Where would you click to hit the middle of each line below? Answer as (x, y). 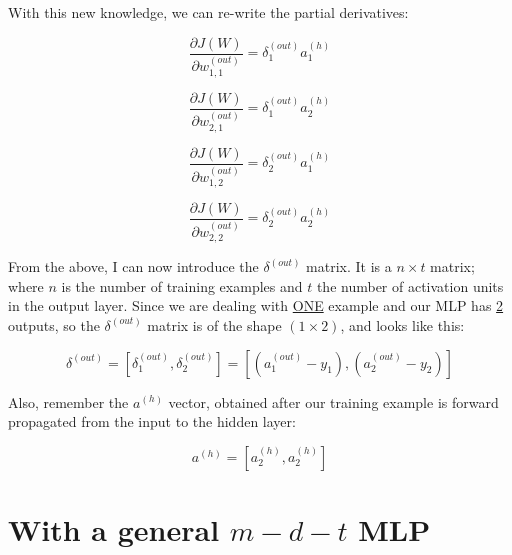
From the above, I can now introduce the (133, 266)
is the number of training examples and (182, 285)
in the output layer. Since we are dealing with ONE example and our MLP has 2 (256, 305)
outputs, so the (54, 324)
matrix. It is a (349, 266)
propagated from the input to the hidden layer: (152, 421)
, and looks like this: (402, 324)
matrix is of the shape (214, 324)
